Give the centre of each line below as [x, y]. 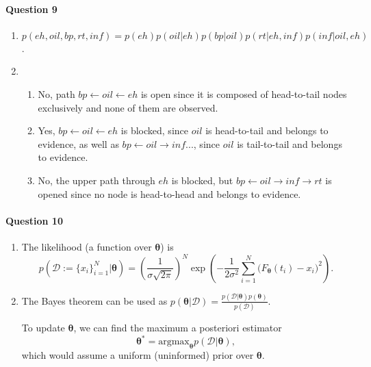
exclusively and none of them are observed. [128, 107]
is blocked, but [202, 180]
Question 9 [31, 9]
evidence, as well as [78, 143]
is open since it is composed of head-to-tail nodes [244, 93]
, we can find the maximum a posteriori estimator [178, 328]
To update [43, 328]
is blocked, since [154, 130]
